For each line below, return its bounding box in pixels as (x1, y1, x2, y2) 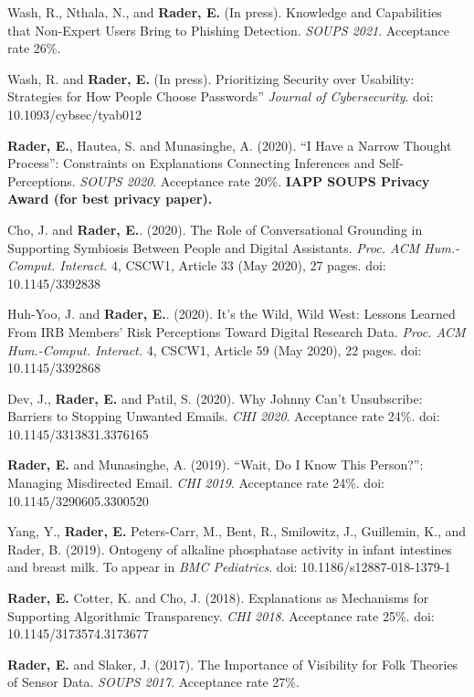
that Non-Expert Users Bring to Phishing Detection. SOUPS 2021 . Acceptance (7, 20, 450, 39)
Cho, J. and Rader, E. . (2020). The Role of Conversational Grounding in (7, 219, 423, 238)
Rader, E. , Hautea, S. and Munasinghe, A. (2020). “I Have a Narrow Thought (7, 135, 452, 154)
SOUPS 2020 (79, 171, 153, 190)
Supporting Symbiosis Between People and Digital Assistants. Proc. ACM (7, 238, 420, 257)
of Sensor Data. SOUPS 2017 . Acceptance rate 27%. (7, 672, 300, 692)
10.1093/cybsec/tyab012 (7, 104, 142, 123)
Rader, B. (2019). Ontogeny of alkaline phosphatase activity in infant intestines (7, 539, 452, 558)
